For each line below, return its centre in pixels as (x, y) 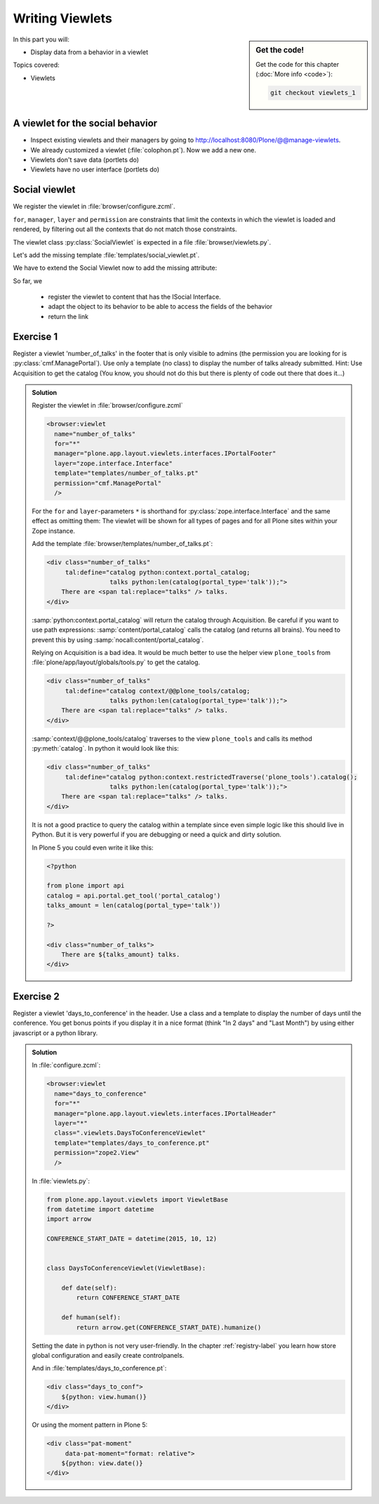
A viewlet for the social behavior (85, 123)
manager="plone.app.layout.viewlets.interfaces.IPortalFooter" (165, 454)
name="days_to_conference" (100, 1094)
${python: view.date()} (102, 1463)
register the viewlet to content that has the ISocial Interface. (134, 297)
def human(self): (91, 1317)
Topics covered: (36, 65)
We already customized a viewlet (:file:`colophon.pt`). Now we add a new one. (143, 150)
